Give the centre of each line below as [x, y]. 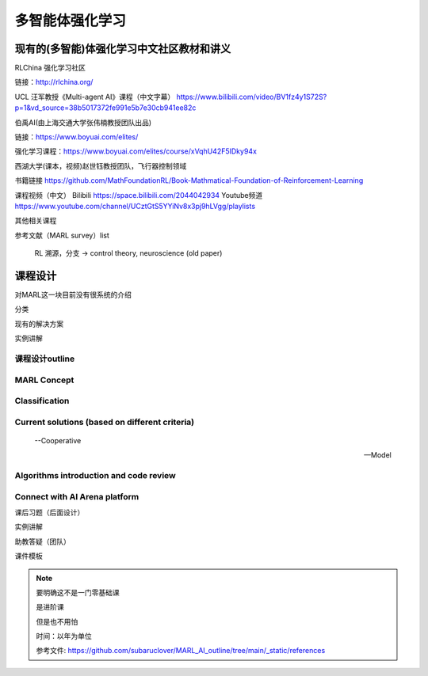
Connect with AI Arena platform [77, 496]
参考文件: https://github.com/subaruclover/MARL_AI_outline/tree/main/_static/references [181, 651]
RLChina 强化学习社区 [50, 68]
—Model [377, 455]
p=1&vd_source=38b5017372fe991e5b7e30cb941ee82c [105, 108]
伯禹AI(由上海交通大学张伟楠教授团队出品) [83, 122]
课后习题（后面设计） [50, 512]
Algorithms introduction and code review [95, 476]
